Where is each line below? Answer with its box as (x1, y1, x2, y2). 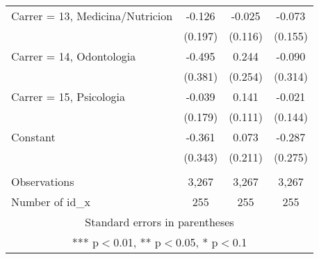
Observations (11, 173, 74, 189)
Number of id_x (11, 194, 90, 210)
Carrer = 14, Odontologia (11, 48, 136, 64)
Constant (11, 129, 56, 145)
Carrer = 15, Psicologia (11, 88, 126, 104)
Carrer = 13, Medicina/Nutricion (11, 8, 173, 24)
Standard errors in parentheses (85, 214, 234, 230)
